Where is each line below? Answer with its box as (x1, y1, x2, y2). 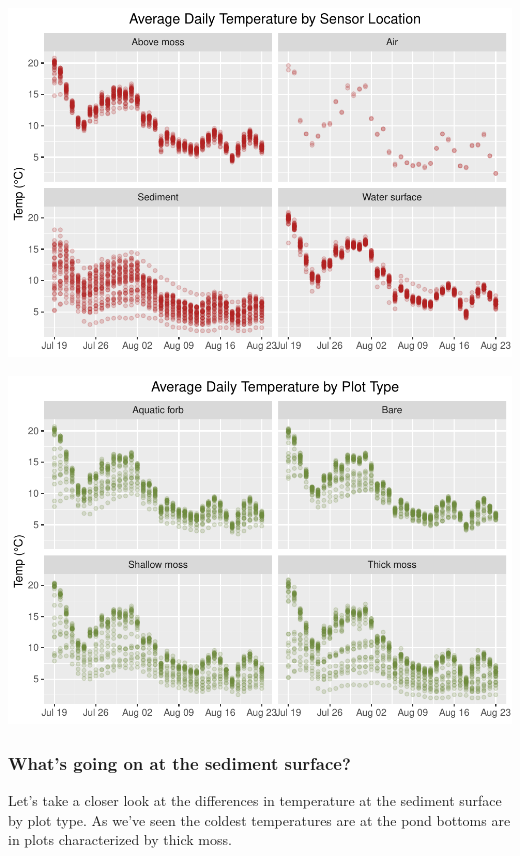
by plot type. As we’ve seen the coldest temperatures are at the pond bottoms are (8, 809, 511, 830)
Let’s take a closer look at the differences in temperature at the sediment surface (8, 790, 502, 811)
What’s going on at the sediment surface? (8, 750, 351, 775)
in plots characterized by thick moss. (8, 829, 232, 850)
